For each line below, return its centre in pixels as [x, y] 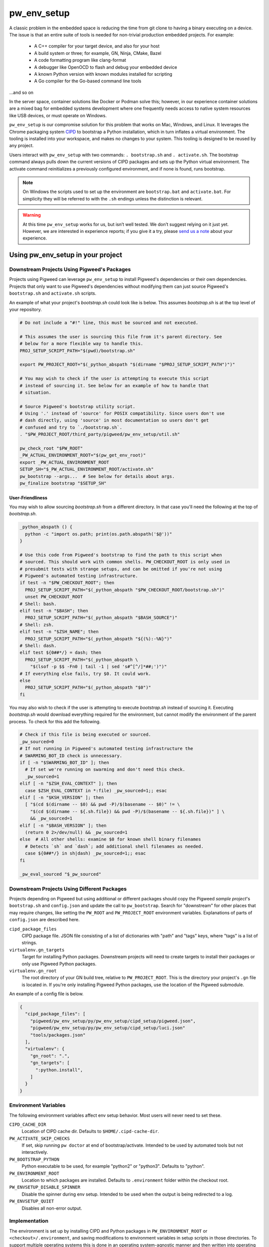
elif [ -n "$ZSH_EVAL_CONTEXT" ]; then [68, 784]
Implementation [29, 1221]
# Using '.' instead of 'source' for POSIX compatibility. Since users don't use [122, 414]
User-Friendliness [28, 498]
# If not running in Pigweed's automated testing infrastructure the [106, 749]
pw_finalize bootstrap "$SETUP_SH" [63, 483]
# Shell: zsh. [37, 624]
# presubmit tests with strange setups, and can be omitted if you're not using [121, 569]
